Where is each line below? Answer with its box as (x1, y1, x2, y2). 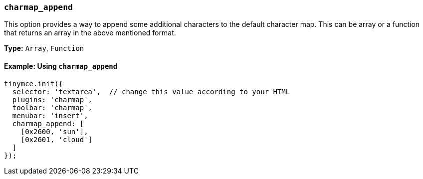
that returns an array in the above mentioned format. (4, 28, 176, 37)
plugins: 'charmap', (12, 95, 93, 104)
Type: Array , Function (4, 44, 84, 53)
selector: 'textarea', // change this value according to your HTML (12, 87, 290, 96)
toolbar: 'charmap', (12, 103, 93, 112)
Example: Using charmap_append (4, 61, 118, 70)
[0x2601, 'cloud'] (20, 135, 93, 144)
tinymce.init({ (4, 79, 63, 88)
